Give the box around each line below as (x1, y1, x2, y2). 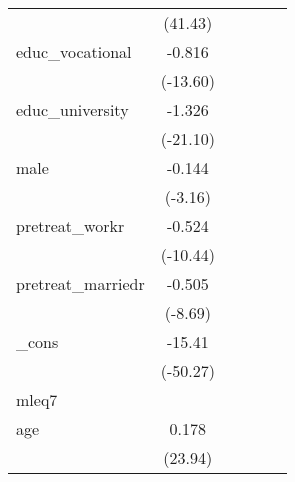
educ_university (16, 98, 129, 121)
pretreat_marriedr (16, 272, 145, 295)
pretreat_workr (16, 214, 125, 237)
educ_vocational (16, 40, 132, 63)
